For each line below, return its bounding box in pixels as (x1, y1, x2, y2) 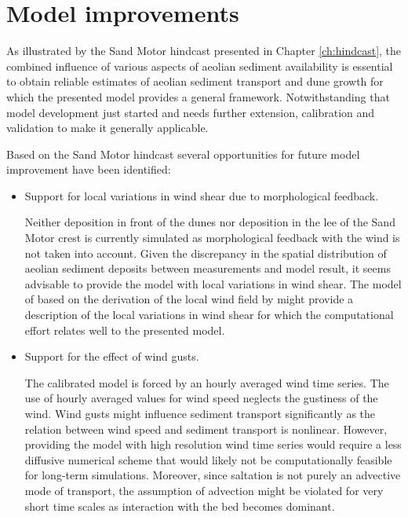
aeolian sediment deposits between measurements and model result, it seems (24, 260, 391, 277)
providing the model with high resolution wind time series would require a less (24, 436, 402, 453)
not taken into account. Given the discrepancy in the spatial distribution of (24, 244, 387, 261)
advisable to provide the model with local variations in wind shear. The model (24, 275, 402, 291)
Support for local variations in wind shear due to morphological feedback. (24, 187, 379, 203)
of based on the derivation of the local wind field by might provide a (24, 291, 354, 307)
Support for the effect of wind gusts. (24, 348, 199, 365)
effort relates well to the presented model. (24, 321, 225, 338)
